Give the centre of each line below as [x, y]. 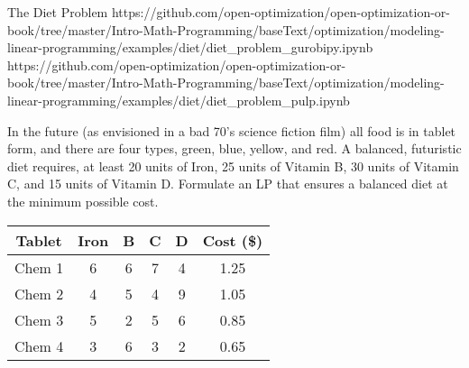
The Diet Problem [58, 12]
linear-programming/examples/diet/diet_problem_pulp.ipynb [179, 100]
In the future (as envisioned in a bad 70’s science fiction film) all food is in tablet [232, 130]
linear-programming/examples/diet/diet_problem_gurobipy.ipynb [190, 47]
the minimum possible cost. [83, 201]
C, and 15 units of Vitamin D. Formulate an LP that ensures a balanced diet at [228, 184]
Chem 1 [39, 267]
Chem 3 [39, 319]
